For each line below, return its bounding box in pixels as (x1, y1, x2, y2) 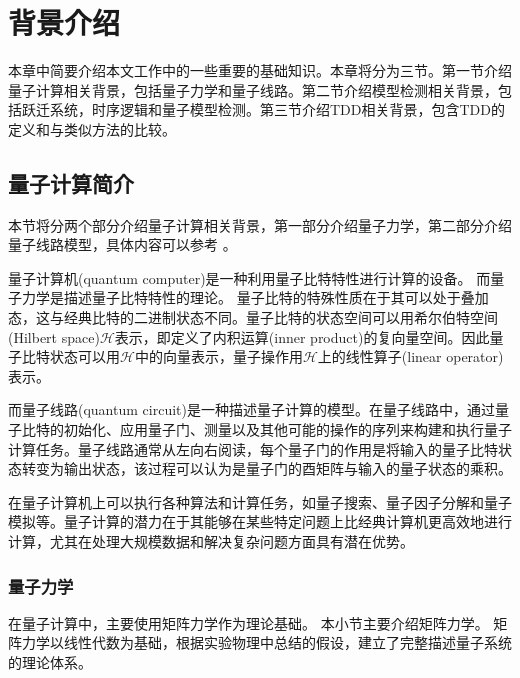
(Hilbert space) (8, 326, 100, 347)
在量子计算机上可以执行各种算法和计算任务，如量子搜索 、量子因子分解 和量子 (8, 491, 512, 512)
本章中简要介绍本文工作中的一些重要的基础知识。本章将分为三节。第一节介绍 (8, 60, 512, 81)
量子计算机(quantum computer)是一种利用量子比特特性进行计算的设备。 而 (8, 267, 491, 288)
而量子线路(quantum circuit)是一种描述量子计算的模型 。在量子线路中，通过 (8, 399, 495, 420)
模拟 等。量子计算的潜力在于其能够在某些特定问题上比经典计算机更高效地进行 (8, 511, 512, 532)
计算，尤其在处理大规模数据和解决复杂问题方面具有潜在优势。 (8, 531, 414, 552)
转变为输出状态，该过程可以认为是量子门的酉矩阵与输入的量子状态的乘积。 (21, 458, 512, 479)
